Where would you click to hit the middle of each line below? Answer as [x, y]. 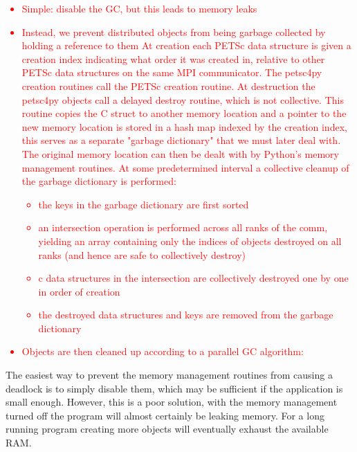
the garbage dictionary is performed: [99, 181]
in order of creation [79, 291]
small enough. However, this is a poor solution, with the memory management [172, 402]
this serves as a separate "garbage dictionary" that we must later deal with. [181, 140]
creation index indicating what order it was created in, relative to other [173, 58]
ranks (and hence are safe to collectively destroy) [142, 254]
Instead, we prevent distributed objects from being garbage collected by [174, 31]
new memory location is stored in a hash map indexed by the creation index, [184, 126]
